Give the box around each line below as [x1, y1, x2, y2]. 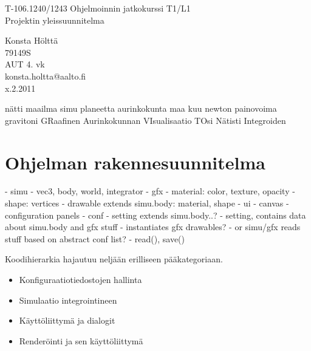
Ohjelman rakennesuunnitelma [5, 149, 265, 174]
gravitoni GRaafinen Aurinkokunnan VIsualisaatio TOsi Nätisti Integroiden [5, 114, 286, 126]
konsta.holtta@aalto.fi [5, 69, 86, 82]
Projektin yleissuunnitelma [5, 13, 104, 26]
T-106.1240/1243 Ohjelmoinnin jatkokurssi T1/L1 [5, 2, 191, 14]
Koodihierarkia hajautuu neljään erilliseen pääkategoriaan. [5, 253, 223, 265]
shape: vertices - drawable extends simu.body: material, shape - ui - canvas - [5, 197, 289, 210]
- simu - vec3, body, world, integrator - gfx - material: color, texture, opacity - [5, 185, 295, 197]
